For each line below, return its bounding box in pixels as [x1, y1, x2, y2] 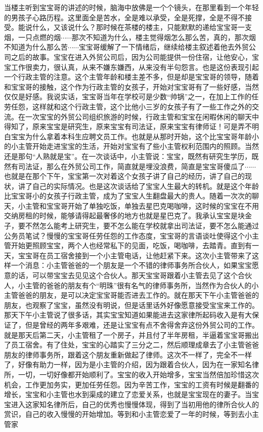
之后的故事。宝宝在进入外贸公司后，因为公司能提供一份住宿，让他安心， [11, 51, 252, 62]
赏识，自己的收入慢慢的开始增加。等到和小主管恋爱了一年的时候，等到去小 [4, 409, 252, 419]
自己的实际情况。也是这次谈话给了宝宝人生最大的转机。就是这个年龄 [32, 180, 259, 191]
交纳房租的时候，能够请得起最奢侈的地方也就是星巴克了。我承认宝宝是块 [4, 210, 245, 221]
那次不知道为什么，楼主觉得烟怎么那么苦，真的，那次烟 [71, 31, 256, 42]
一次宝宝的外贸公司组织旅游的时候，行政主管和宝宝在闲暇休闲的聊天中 [25, 111, 259, 122]
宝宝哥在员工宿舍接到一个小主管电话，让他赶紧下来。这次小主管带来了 [18, 250, 252, 260]
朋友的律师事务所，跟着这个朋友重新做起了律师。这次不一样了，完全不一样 [4, 349, 252, 360]
